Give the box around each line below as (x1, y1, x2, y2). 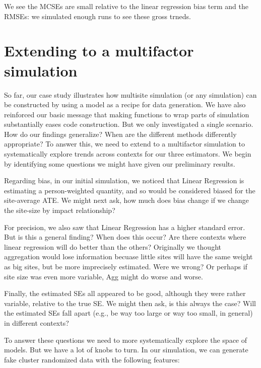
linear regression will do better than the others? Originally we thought (4, 241, 221, 252)
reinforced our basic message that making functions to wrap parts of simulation (4, 109, 249, 119)
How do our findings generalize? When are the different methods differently (4, 128, 237, 139)
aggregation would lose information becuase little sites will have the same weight (4, 251, 253, 262)
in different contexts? (4, 317, 69, 328)
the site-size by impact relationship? (4, 205, 115, 215)
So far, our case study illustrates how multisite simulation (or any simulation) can (4, 89, 257, 100)
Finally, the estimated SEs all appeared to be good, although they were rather (4, 288, 246, 299)
